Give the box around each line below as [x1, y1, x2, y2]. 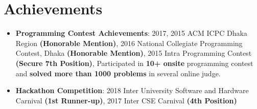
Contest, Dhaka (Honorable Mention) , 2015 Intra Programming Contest [15, 48, 252, 58]
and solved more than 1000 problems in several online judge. [15, 68, 221, 78]
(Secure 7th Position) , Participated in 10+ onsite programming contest [15, 57, 253, 68]
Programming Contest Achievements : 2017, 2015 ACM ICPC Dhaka [15, 28, 247, 38]
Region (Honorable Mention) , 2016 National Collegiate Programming [15, 37, 243, 48]
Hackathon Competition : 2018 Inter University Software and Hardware [15, 85, 249, 96]
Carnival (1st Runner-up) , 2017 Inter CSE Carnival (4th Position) [15, 95, 237, 105]
